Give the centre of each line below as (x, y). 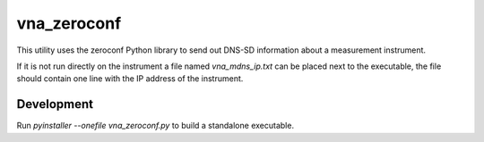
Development (55, 104)
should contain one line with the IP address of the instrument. (130, 79)
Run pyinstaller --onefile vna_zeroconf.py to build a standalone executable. (156, 126)
